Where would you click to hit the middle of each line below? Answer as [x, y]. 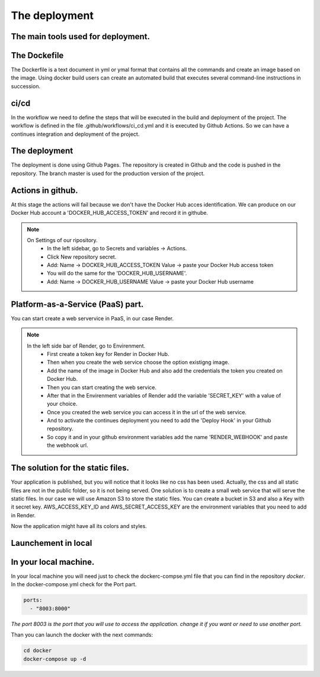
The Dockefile [37, 55]
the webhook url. [68, 446]
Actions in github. [44, 190]
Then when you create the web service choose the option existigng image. [138, 363]
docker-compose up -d [55, 659]
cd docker [38, 651]
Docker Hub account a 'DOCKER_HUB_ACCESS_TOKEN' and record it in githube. [110, 213]
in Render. [23, 515]
